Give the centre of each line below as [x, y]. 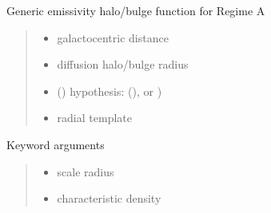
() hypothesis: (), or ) [110, 91]
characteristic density [109, 198]
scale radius [86, 171]
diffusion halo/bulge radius [123, 64]
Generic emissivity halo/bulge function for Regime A [136, 10]
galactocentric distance [113, 37]
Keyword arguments [56, 144]
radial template [94, 118]
